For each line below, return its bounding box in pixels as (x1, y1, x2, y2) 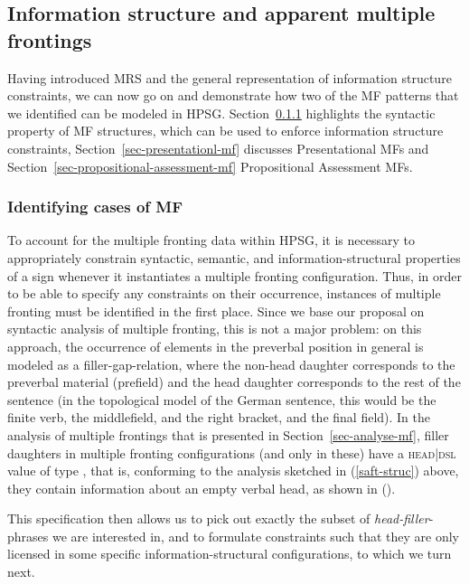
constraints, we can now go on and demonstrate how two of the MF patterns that (7, 86, 459, 105)
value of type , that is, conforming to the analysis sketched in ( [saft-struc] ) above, (7, 461, 459, 480)
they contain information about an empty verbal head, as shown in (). (7, 478, 396, 497)
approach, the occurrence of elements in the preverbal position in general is (7, 336, 424, 355)
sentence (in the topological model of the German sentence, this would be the (7, 390, 436, 409)
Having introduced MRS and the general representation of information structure (7, 68, 452, 87)
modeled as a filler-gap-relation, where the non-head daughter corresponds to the (7, 354, 455, 373)
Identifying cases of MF (7, 195, 183, 218)
